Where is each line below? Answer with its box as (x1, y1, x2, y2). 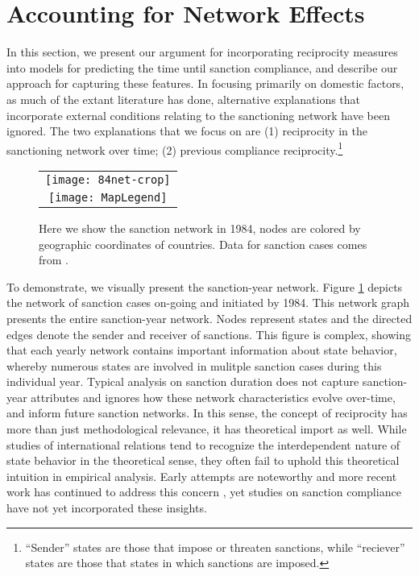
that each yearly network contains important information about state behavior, (6, 342, 397, 358)
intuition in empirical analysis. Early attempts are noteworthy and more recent (6, 467, 397, 484)
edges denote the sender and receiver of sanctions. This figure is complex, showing (6, 325, 411, 342)
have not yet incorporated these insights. (6, 499, 207, 516)
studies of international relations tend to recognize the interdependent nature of (6, 436, 400, 453)
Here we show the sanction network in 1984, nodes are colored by (39, 219, 361, 236)
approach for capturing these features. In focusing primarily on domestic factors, (6, 75, 404, 92)
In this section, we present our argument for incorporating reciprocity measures (6, 44, 398, 60)
